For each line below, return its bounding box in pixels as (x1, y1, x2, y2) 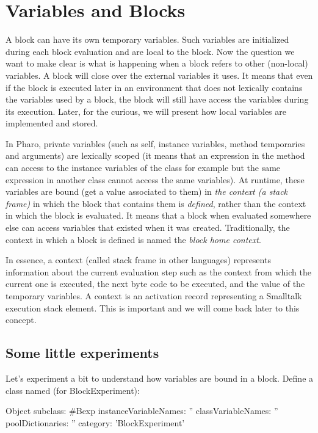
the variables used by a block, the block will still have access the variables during (5, 93, 309, 106)
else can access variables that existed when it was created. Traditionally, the (5, 221, 290, 234)
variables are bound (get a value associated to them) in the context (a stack (5, 185, 288, 198)
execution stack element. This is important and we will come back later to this (5, 301, 300, 314)
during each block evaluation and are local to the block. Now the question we (5, 45, 295, 57)
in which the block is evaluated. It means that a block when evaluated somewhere (5, 209, 311, 222)
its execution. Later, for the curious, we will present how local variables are (5, 104, 286, 117)
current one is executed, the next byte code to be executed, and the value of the (5, 277, 305, 290)
